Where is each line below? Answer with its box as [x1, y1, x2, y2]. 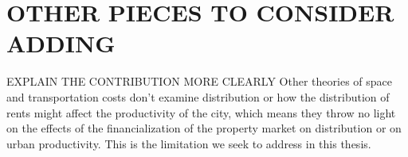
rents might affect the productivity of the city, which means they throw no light [6, 104, 396, 121]
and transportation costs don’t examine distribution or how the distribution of [6, 88, 390, 105]
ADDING [6, 27, 116, 59]
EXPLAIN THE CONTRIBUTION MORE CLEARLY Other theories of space [6, 73, 392, 90]
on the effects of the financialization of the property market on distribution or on [6, 120, 402, 136]
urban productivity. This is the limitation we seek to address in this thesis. [6, 135, 371, 151]
